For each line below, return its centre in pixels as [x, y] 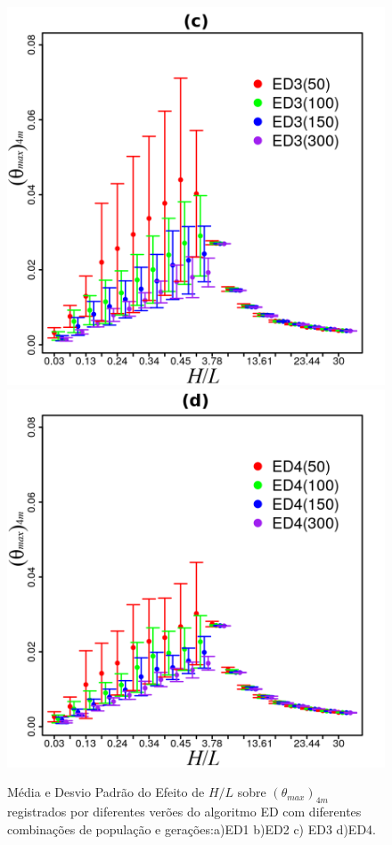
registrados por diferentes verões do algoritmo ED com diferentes [184, 811]
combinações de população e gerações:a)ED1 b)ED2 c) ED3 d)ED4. [192, 829]
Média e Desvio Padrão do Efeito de [106, 792]
